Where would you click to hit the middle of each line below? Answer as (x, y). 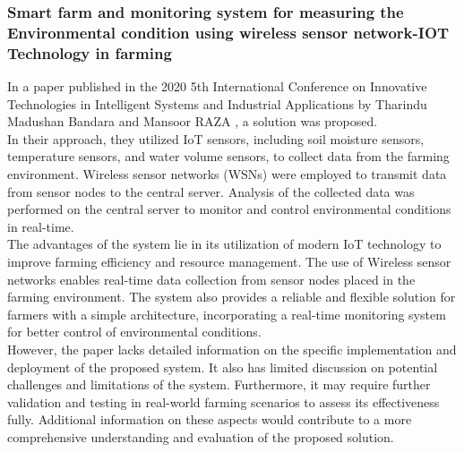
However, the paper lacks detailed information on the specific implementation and (232, 349)
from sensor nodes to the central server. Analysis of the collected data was (211, 191)
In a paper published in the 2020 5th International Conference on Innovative (217, 86)
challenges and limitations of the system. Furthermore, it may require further (219, 384)
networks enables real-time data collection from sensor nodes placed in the (211, 279)
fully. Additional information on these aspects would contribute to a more (210, 419)
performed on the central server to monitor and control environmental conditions (229, 209)
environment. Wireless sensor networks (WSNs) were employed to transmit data (227, 174)
